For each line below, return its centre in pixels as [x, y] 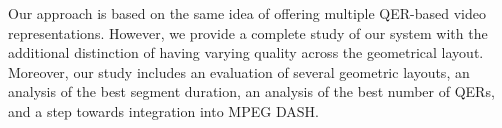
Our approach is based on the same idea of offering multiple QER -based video [247, 13]
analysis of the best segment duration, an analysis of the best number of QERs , [251, 91]
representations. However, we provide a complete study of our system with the [248, 32]
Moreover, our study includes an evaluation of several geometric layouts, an [239, 71]
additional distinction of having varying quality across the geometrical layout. [246, 52]
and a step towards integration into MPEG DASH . [163, 110]
